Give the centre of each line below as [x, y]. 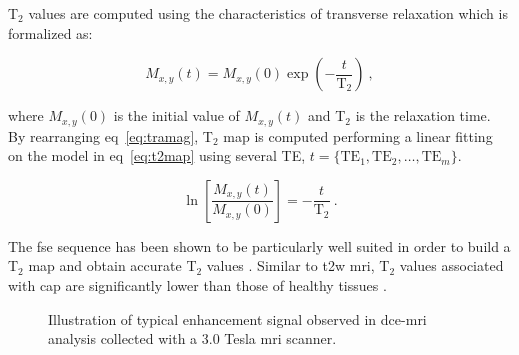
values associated [451, 265]
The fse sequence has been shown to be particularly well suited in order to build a [259, 245]
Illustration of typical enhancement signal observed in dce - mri [237, 318]
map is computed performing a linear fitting [358, 135]
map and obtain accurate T [112, 265]
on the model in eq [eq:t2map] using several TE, [157, 155]
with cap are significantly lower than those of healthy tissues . [197, 285]
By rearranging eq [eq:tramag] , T [110, 135]
